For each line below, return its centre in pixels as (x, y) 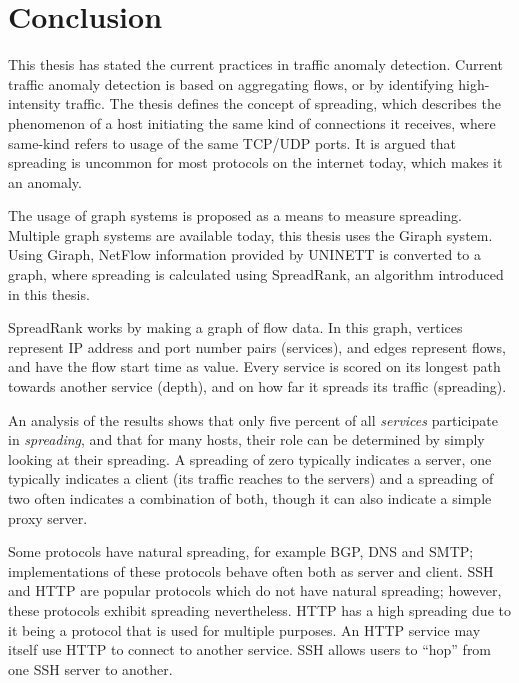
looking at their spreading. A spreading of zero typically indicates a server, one (250, 458)
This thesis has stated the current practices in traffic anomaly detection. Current (255, 64)
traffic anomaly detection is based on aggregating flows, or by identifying (231, 83)
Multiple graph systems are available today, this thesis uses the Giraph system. (250, 234)
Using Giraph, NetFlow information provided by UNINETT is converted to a (244, 254)
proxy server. (48, 517)
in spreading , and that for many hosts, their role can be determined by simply (246, 439)
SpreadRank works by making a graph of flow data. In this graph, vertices (235, 327)
